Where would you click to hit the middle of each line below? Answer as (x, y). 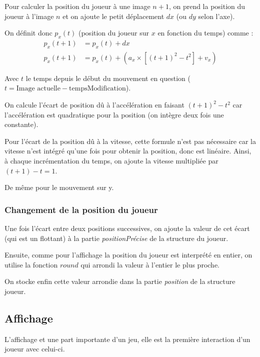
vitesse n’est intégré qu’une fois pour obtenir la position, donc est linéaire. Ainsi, (128, 151)
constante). (21, 124)
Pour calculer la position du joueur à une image (77, 6)
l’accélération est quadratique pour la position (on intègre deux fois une (114, 114)
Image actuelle (38, 89)
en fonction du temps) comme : (205, 33)
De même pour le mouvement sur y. (59, 187)
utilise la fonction (31, 264)
